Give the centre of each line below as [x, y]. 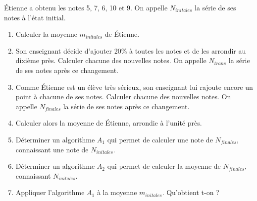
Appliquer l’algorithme [50, 192]
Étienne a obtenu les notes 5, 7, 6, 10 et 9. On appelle [86, 7]
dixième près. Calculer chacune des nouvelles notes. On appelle [111, 60]
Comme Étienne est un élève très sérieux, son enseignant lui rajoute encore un [134, 87]
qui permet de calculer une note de [160, 139]
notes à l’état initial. [35, 17]
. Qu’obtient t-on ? [191, 192]
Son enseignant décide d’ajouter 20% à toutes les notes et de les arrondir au [131, 50]
